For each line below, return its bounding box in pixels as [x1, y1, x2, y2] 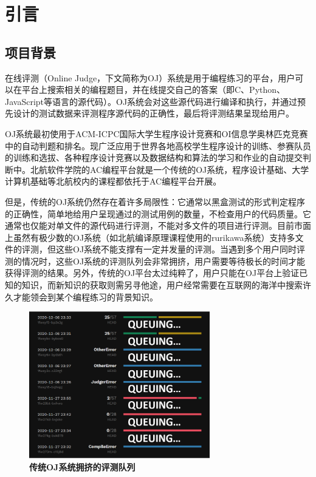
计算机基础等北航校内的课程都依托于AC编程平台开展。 [5, 175, 222, 188]
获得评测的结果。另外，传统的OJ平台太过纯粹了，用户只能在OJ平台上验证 [5, 266, 300, 279]
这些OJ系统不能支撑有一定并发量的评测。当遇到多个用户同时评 [55, 243, 306, 255]
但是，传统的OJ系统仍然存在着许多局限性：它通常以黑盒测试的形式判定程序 [5, 195, 306, 208]
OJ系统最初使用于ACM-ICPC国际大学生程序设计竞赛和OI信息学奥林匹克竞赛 [5, 127, 308, 140]
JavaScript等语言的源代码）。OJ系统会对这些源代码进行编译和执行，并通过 [5, 95, 298, 107]
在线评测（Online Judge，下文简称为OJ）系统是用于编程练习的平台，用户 [5, 71, 295, 84]
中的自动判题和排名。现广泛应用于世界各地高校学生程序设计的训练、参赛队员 [5, 139, 311, 152]
